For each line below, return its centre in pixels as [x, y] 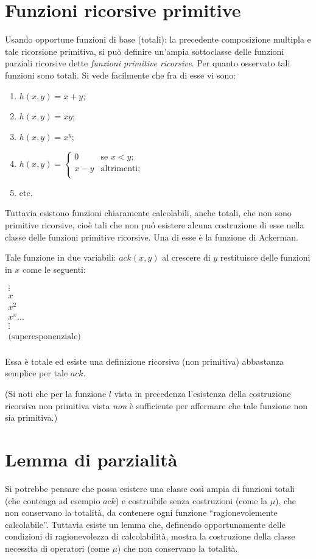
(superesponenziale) [44, 336]
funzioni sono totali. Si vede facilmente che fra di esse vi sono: [121, 75]
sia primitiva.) [31, 417]
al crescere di [186, 257]
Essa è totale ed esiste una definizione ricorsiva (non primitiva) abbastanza [145, 361]
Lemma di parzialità [91, 459]
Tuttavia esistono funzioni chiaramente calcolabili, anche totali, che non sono [148, 213]
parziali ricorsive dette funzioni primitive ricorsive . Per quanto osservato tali [148, 63]
